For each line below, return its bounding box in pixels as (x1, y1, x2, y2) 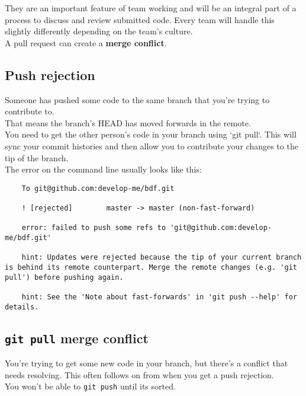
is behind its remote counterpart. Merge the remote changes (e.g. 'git (5, 263, 297, 272)
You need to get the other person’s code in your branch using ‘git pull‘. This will (5, 128, 297, 140)
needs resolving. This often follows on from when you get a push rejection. (5, 368, 274, 381)
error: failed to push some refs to (21, 223, 166, 232)
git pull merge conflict (5, 328, 149, 347)
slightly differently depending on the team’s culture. (5, 25, 193, 37)
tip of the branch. (5, 151, 69, 164)
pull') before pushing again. (5, 273, 124, 282)
